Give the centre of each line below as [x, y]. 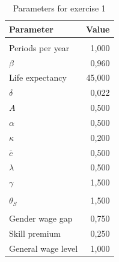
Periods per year [39, 47]
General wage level [44, 248]
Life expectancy [38, 77]
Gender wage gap [41, 218]
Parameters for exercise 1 [59, 8]
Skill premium [35, 233]
